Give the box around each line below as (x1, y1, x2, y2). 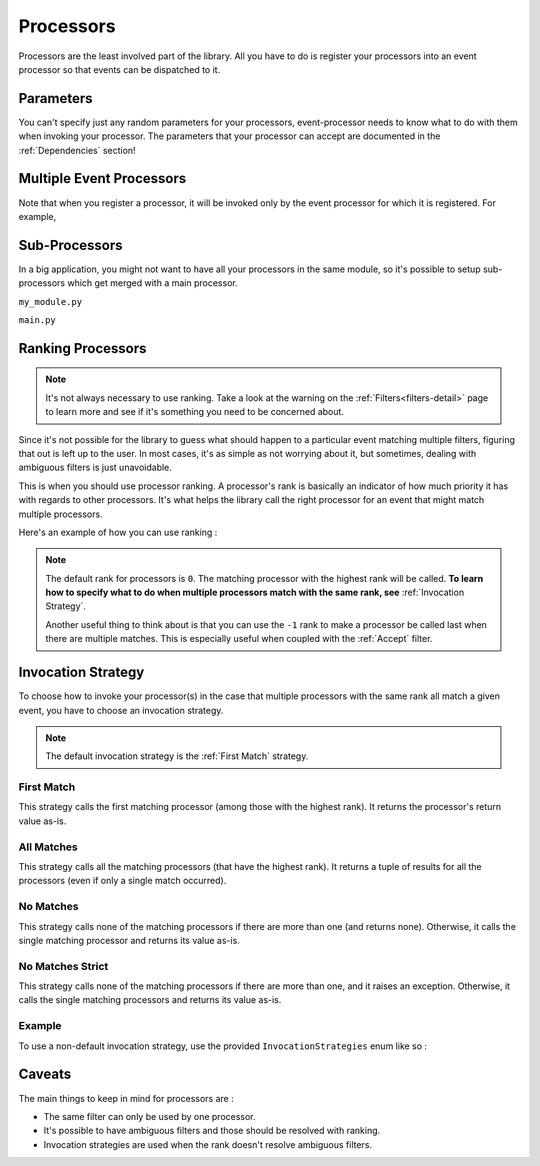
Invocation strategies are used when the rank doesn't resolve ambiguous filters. (43, 1138, 373, 1150)
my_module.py (18, 296, 83, 307)
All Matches (18, 840, 79, 854)
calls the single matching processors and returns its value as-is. (18, 994, 282, 1006)
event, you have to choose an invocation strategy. (18, 704, 224, 716)
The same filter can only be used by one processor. (43, 1110, 256, 1122)
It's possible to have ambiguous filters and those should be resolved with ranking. (43, 1125, 381, 1137)
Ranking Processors (18, 340, 147, 357)
